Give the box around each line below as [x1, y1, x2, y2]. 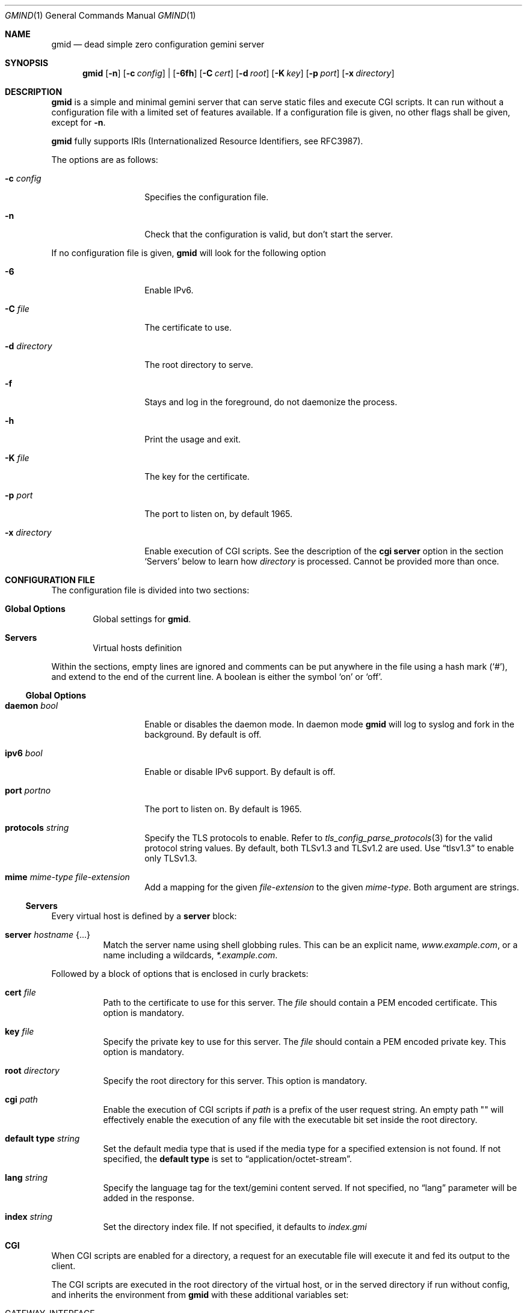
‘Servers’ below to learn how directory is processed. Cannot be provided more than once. [144, 556, 499, 566]
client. [51, 1261, 76, 1271]
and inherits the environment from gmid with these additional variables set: [51, 1290, 349, 1300]
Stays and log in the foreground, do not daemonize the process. [144, 397, 398, 407]
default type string [5, 1133, 80, 1143]
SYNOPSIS [5, 58, 49, 68]
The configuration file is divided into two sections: [51, 585, 250, 595]
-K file [5, 453, 29, 463]
